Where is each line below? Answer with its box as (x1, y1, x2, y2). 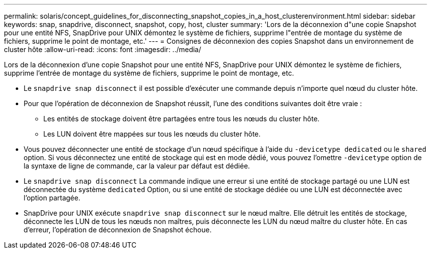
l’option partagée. (24, 194, 81, 202)
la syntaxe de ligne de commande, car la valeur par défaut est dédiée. (24, 162, 250, 170)
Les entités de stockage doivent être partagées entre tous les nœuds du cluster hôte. (43, 114, 320, 123)
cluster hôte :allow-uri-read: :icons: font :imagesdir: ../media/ (4, 45, 201, 54)
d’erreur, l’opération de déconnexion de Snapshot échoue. (24, 225, 212, 234)
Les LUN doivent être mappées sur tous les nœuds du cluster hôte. (43, 130, 261, 138)
